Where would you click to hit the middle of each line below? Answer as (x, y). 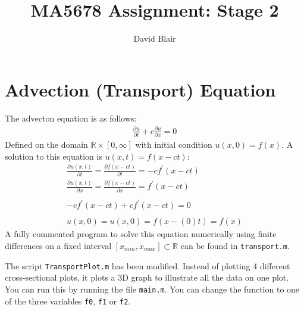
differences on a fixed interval (58, 245)
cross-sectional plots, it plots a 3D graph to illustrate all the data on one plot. (147, 277)
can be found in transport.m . (235, 245)
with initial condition (174, 144)
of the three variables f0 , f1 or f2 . (68, 301)
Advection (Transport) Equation (140, 89)
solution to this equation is (54, 156)
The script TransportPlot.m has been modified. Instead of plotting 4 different (148, 265)
